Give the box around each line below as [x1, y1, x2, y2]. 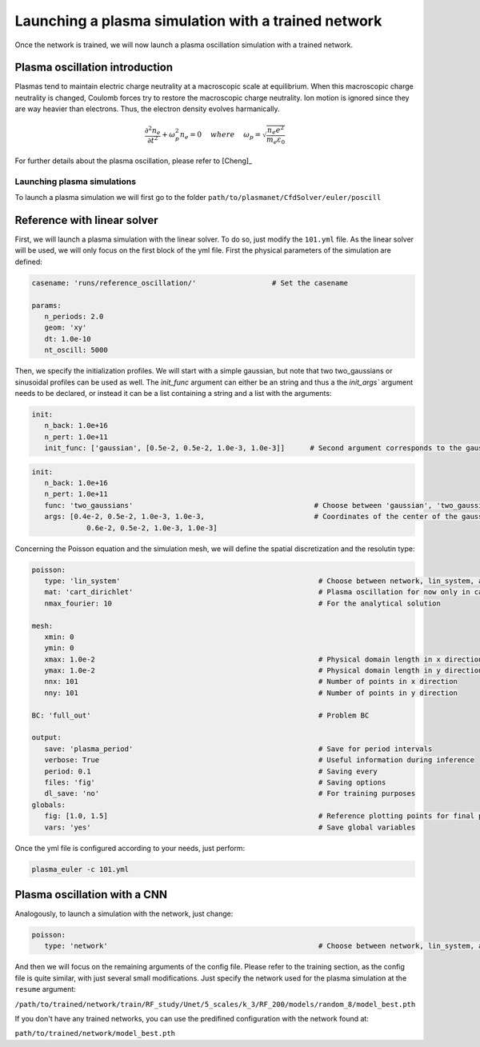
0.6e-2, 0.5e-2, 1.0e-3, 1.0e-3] [86, 523, 218, 532]
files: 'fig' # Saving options [44, 777, 386, 787]
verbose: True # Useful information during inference [44, 756, 475, 765]
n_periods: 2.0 [44, 312, 104, 321]
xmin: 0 [44, 632, 74, 641]
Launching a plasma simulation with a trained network [14, 12, 382, 30]
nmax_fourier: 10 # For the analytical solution [44, 598, 442, 608]
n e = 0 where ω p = [179, 130, 262, 142]
